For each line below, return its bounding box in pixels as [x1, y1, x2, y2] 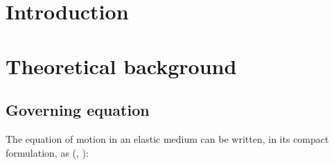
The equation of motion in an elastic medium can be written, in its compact [6, 131, 329, 146]
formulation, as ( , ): [6, 145, 89, 159]
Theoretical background [6, 51, 237, 80]
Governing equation [6, 99, 150, 121]
